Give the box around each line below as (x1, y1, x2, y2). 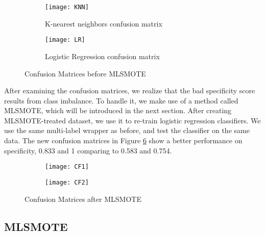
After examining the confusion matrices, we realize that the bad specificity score (4, 85, 255, 96)
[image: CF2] (45, 178, 89, 186)
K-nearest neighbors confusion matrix (45, 18, 162, 29)
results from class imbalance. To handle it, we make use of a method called (4, 95, 238, 106)
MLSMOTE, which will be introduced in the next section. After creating (4, 105, 232, 116)
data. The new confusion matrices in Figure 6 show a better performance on (4, 135, 243, 146)
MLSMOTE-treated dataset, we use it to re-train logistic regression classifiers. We (4, 115, 261, 125)
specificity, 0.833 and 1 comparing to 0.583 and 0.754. (4, 145, 172, 155)
